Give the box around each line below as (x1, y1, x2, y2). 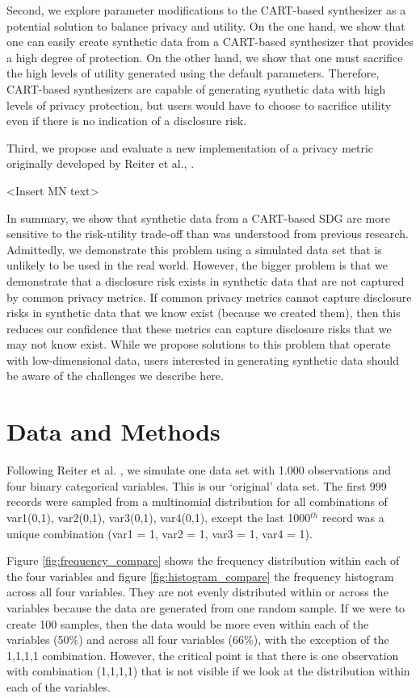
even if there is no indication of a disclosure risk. (6, 112, 247, 129)
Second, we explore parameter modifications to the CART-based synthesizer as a (6, 2, 406, 18)
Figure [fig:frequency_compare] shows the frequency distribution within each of (6, 552, 400, 569)
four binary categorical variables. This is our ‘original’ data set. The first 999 (6, 477, 387, 494)
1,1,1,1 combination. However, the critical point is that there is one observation (6, 646, 399, 663)
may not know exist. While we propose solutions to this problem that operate (6, 336, 391, 353)
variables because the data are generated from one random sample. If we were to (6, 599, 405, 616)
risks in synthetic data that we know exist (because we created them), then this (6, 304, 401, 321)
